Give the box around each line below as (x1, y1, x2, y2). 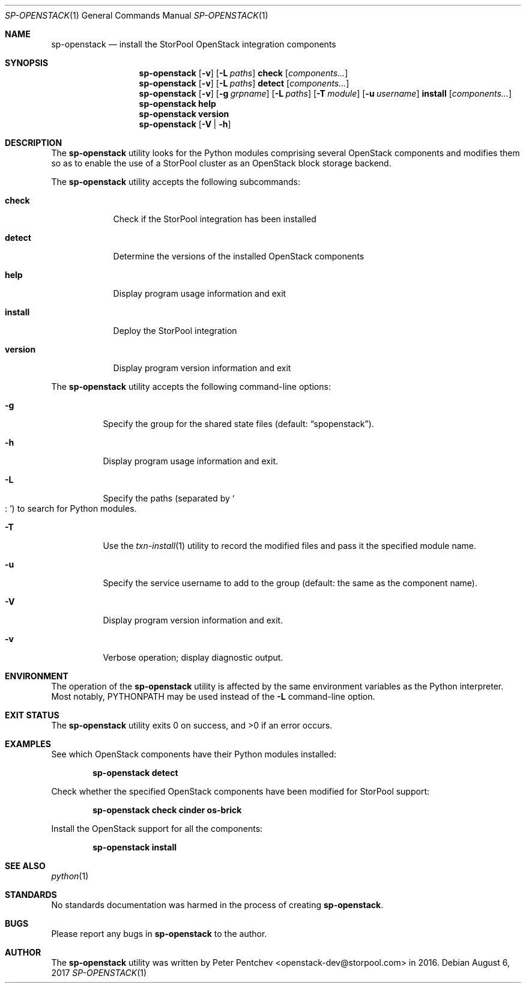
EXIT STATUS (5, 710, 59, 720)
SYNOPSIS (5, 58, 49, 68)
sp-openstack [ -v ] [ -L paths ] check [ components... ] (139, 68, 348, 78)
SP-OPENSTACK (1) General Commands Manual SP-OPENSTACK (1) (5, 10, 268, 20)
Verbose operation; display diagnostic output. (103, 652, 283, 662)
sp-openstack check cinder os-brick (92, 805, 242, 815)
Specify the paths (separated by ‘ (103, 493, 235, 503)
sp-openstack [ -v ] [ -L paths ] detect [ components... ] (139, 78, 349, 88)
